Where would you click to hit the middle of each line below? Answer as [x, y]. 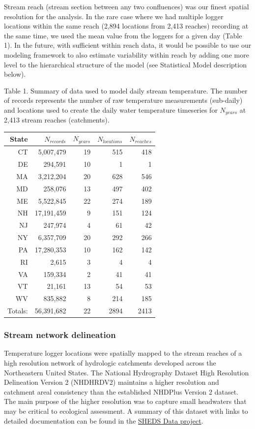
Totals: [18, 311]
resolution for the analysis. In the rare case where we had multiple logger [114, 16]
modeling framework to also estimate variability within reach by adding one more [127, 54]
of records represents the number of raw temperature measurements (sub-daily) [123, 100]
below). [15, 74]
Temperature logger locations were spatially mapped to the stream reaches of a [123, 353]
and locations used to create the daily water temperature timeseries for [111, 109]
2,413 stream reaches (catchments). [57, 120]
